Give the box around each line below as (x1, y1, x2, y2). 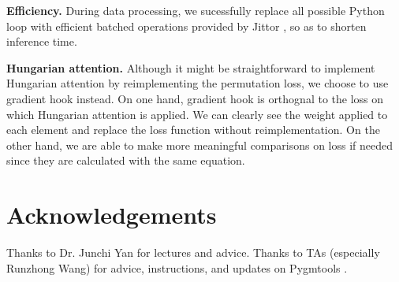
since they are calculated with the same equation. (6, 152, 245, 169)
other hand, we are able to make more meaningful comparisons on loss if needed (6, 136, 393, 153)
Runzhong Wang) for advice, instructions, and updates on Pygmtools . (6, 259, 348, 276)
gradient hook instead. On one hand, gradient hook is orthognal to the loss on (6, 90, 384, 106)
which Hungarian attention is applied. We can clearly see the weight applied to (6, 106, 388, 122)
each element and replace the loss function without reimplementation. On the (6, 121, 380, 138)
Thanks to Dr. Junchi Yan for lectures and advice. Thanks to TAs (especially (6, 244, 380, 261)
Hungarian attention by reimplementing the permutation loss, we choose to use (6, 75, 389, 91)
